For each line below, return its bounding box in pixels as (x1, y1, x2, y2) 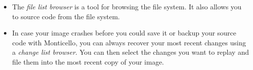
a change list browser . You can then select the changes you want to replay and (12, 47, 249, 57)
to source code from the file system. (12, 11, 120, 21)
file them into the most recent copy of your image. (12, 56, 164, 67)
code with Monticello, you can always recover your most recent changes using (12, 37, 246, 47)
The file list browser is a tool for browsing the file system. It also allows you (12, 1, 242, 11)
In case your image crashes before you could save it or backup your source (12, 28, 237, 38)
